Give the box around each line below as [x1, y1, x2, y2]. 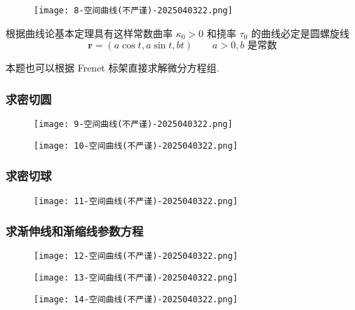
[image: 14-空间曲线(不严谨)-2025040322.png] [34, 294, 238, 304]
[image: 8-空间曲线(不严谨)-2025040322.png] [34, 6, 233, 15]
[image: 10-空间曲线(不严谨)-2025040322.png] [34, 140, 238, 151]
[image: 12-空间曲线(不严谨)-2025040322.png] [34, 251, 238, 262]
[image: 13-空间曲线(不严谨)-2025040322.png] [34, 273, 238, 283]
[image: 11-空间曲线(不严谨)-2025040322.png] [34, 196, 238, 206]
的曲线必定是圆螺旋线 [250, 25, 349, 40]
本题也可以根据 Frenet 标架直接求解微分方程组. [6, 60, 220, 75]
